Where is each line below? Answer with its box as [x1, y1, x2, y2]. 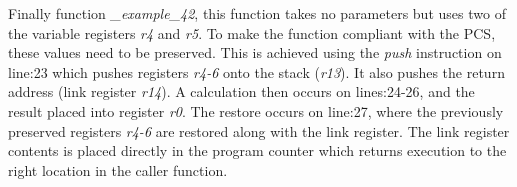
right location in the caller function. [8, 159, 228, 180]
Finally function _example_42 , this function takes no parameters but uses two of [8, 3, 506, 23]
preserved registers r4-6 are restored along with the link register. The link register [8, 120, 510, 141]
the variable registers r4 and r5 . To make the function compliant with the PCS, [8, 22, 496, 43]
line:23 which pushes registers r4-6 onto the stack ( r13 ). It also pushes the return [8, 61, 505, 82]
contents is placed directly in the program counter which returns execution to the [8, 140, 507, 161]
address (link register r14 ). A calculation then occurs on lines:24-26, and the [8, 81, 475, 102]
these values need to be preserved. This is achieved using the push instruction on [8, 42, 502, 63]
